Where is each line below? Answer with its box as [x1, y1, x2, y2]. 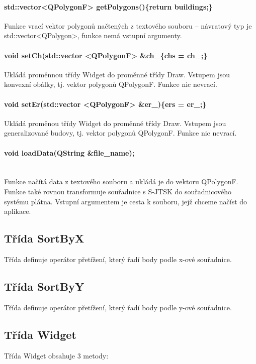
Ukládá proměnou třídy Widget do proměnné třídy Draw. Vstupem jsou [4, 117, 226, 128]
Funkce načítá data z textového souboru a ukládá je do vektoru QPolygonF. [4, 176, 238, 187]
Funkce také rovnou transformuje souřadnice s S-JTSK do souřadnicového [4, 186, 232, 196]
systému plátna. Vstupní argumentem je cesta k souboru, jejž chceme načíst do [4, 196, 247, 206]
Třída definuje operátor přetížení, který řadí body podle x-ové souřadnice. [4, 254, 232, 264]
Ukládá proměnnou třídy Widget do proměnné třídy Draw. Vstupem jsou [4, 69, 230, 79]
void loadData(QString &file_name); [4, 147, 135, 158]
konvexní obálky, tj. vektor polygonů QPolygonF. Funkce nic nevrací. [4, 79, 217, 89]
